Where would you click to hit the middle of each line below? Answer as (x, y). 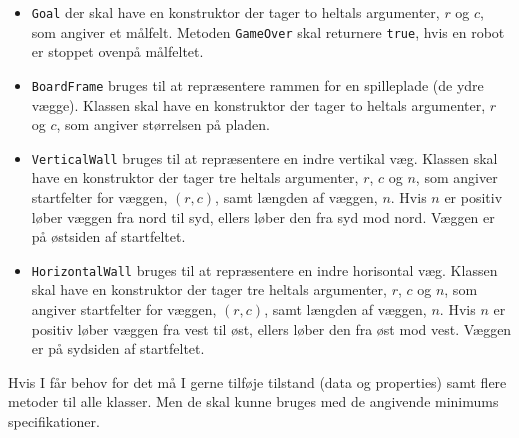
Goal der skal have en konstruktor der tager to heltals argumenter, (235, 12)
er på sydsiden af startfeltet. (118, 348)
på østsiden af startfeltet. (108, 236)
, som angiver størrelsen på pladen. (163, 124)
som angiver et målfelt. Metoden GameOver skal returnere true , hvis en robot (268, 31)
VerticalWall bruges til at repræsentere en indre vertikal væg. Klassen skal (264, 157)
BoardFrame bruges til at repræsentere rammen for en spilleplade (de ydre (257, 84)
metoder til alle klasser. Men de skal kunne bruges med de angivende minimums (253, 401)
